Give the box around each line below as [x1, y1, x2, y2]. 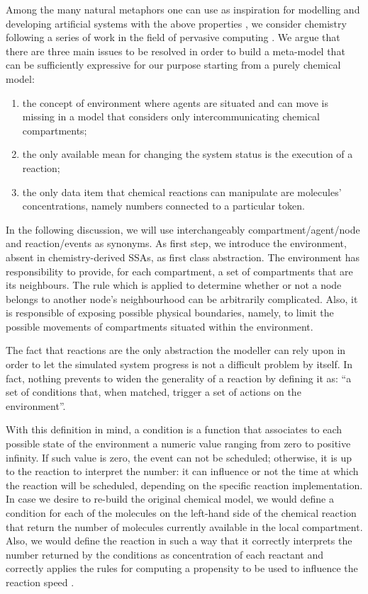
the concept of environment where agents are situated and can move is [22, 95, 328, 110]
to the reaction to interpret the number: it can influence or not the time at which [6, 464, 359, 479]
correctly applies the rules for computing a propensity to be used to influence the [6, 561, 358, 576]
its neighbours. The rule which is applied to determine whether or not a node [6, 278, 342, 292]
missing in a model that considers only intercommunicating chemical [22, 109, 320, 124]
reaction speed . [6, 574, 74, 589]
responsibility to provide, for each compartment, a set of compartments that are [6, 263, 353, 278]
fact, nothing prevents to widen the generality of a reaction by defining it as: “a [6, 370, 352, 385]
